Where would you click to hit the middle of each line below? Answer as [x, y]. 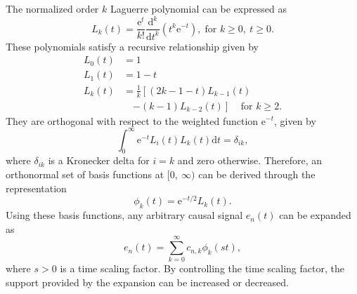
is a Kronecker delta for [99, 160]
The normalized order [52, 8]
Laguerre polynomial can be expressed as [198, 8]
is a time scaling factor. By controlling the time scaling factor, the [202, 268]
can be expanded [315, 215]
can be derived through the [257, 174]
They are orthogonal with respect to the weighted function [132, 120]
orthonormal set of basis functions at [85, 174]
